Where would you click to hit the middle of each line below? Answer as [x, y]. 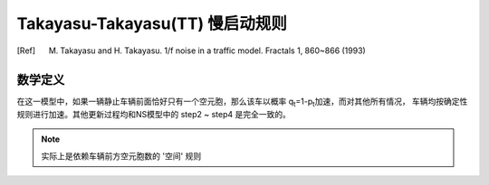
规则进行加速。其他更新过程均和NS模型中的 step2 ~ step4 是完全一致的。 [154, 114]
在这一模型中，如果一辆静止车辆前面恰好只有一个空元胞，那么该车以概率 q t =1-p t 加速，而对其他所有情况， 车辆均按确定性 [242, 102]
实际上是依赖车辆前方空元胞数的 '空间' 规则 [121, 156]
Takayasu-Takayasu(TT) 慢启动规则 [152, 23]
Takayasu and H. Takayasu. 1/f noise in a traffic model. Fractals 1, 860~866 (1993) [213, 51]
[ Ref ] [26, 51]
